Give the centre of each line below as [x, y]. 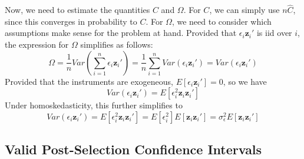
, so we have [245, 81]
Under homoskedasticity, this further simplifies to [94, 105]
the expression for [37, 44]
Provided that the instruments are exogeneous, [89, 81]
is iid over [274, 33]
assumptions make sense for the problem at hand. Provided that [121, 33]
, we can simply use [244, 10]
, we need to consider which [222, 21]
